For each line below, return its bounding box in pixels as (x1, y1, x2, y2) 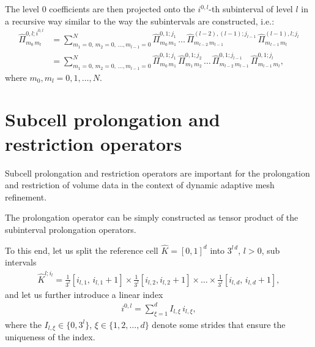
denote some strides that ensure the (152, 318, 286, 330)
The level (5, 2, 39, 15)
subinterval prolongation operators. (5, 223, 136, 235)
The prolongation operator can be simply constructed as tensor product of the (5, 211, 298, 224)
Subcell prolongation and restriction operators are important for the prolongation (5, 166, 310, 179)
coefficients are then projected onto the (49, 2, 195, 15)
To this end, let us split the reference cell (5, 243, 158, 256)
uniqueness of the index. (5, 330, 95, 343)
